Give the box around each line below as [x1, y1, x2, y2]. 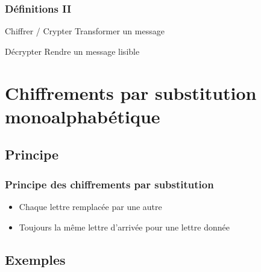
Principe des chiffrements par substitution [5, 176, 214, 191]
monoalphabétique [5, 104, 160, 128]
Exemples [5, 250, 66, 268]
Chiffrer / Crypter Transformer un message [5, 25, 165, 37]
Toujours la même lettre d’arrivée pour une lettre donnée [19, 220, 230, 233]
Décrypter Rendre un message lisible [5, 45, 140, 57]
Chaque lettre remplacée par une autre [19, 200, 162, 212]
